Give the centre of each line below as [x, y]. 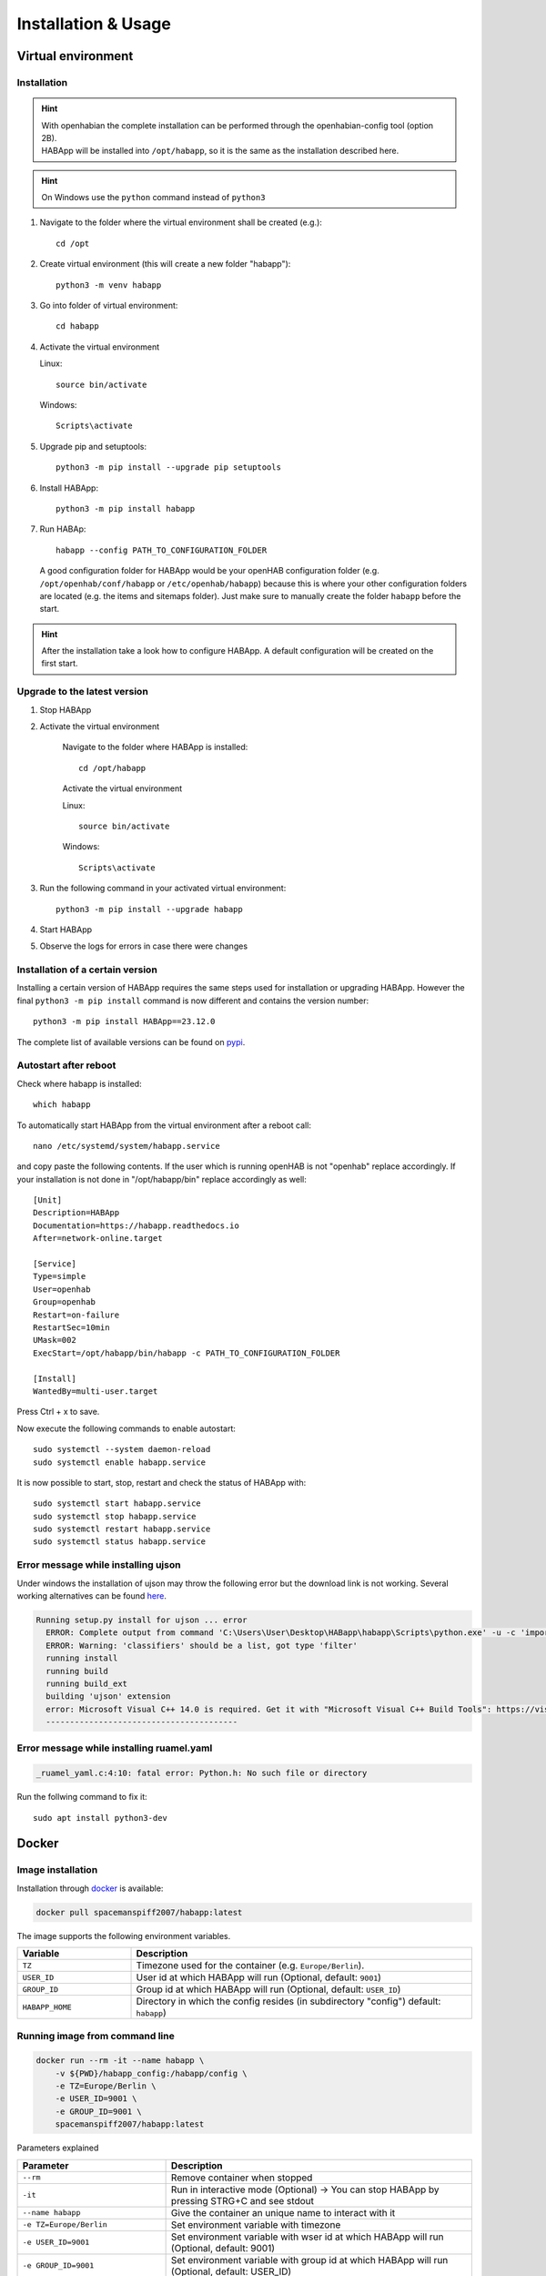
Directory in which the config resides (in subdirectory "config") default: [288, 2001]
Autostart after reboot [66, 1065]
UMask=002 [55, 1340]
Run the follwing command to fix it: [82, 1797]
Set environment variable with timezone [256, 2224]
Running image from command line [96, 2036]
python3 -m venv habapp [109, 285]
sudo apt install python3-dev [101, 1818]
